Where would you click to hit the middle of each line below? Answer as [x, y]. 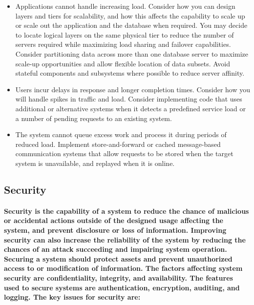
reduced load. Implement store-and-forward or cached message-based [118, 144]
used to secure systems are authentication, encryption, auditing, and [122, 287]
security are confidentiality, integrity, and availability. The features [118, 278]
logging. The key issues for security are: [72, 297]
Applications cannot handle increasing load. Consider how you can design [125, 6]
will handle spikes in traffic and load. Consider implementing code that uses [129, 99]
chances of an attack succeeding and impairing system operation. [116, 249]
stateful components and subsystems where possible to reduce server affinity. [130, 73]
